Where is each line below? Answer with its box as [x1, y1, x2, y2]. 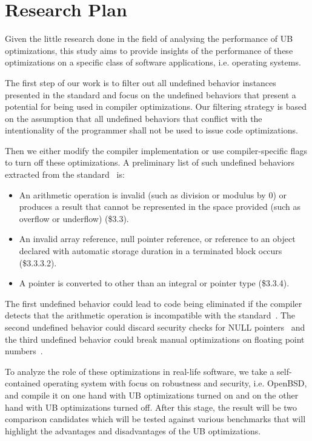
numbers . [5, 345, 43, 357]
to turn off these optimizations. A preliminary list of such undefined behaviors [5, 156, 295, 169]
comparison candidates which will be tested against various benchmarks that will [5, 412, 306, 425]
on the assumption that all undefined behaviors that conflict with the [5, 112, 262, 124]
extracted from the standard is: [5, 168, 125, 181]
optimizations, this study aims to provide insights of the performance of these [5, 44, 293, 56]
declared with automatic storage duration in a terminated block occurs [19, 244, 282, 257]
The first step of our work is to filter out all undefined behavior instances [5, 76, 276, 89]
